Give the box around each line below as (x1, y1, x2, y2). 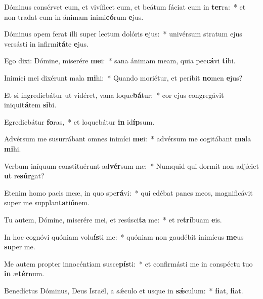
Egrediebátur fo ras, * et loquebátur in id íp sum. (4, 116, 155, 127)
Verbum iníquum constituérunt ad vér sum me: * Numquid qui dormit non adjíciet (4, 160, 259, 171)
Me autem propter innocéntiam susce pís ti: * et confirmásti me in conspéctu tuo (4, 258, 253, 269)
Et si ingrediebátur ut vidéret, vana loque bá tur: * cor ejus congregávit (4, 89, 224, 100)
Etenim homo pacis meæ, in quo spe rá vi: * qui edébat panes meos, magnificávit (4, 187, 253, 198)
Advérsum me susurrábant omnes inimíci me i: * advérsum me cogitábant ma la (4, 133, 251, 144)
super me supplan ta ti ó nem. (4, 197, 90, 208)
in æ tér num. (4, 268, 45, 279)
